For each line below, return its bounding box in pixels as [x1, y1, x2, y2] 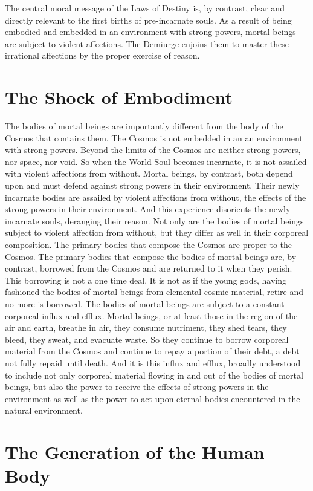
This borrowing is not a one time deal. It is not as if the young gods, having [5, 273, 286, 286]
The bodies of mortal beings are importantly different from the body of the [5, 120, 283, 132]
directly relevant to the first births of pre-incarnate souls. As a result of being [5, 13, 292, 26]
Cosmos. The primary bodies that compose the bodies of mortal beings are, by [5, 250, 297, 262]
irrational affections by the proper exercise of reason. [5, 49, 200, 62]
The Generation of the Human [5, 440, 265, 464]
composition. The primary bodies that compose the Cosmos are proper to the [5, 238, 292, 251]
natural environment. [5, 404, 83, 417]
